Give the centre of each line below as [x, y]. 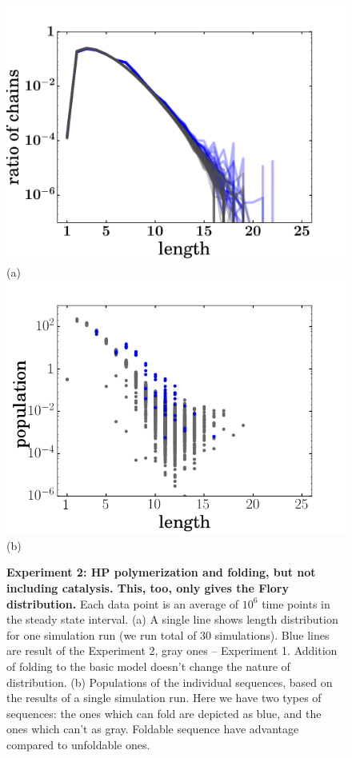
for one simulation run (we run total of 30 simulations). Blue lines [168, 634]
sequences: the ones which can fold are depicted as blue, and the [164, 713]
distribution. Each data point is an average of [123, 603]
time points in [296, 603]
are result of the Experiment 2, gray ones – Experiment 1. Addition [172, 650]
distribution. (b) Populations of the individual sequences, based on [170, 682]
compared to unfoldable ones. [78, 744]
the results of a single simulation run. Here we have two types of [164, 698]
